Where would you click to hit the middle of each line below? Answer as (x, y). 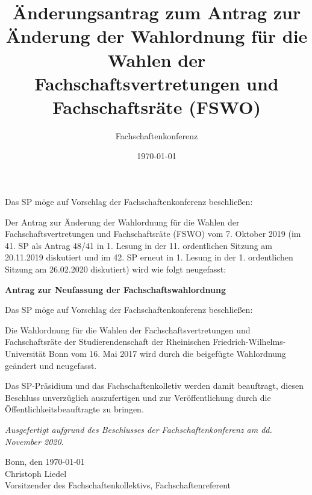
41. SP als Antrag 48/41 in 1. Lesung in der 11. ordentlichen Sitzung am (139, 245)
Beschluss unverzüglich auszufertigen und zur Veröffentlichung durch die (138, 397)
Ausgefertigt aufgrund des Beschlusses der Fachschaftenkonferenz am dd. (139, 429)
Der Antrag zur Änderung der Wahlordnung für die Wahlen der (122, 222)
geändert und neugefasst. (51, 365)
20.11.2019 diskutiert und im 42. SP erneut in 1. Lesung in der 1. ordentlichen (149, 257)
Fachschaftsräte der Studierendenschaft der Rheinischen (108, 342)
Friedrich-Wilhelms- (249, 342)
